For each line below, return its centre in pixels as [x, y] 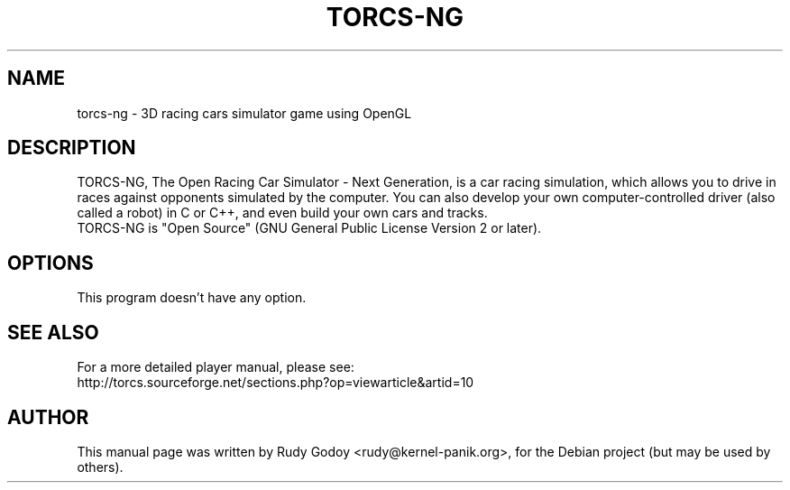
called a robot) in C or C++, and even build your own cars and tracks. [282, 213]
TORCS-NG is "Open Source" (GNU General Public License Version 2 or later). [309, 228]
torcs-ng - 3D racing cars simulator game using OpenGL [244, 113]
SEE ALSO [53, 332]
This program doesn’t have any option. [192, 298]
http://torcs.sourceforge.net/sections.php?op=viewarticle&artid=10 [276, 383]
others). [100, 467]
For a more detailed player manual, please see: [216, 367]
